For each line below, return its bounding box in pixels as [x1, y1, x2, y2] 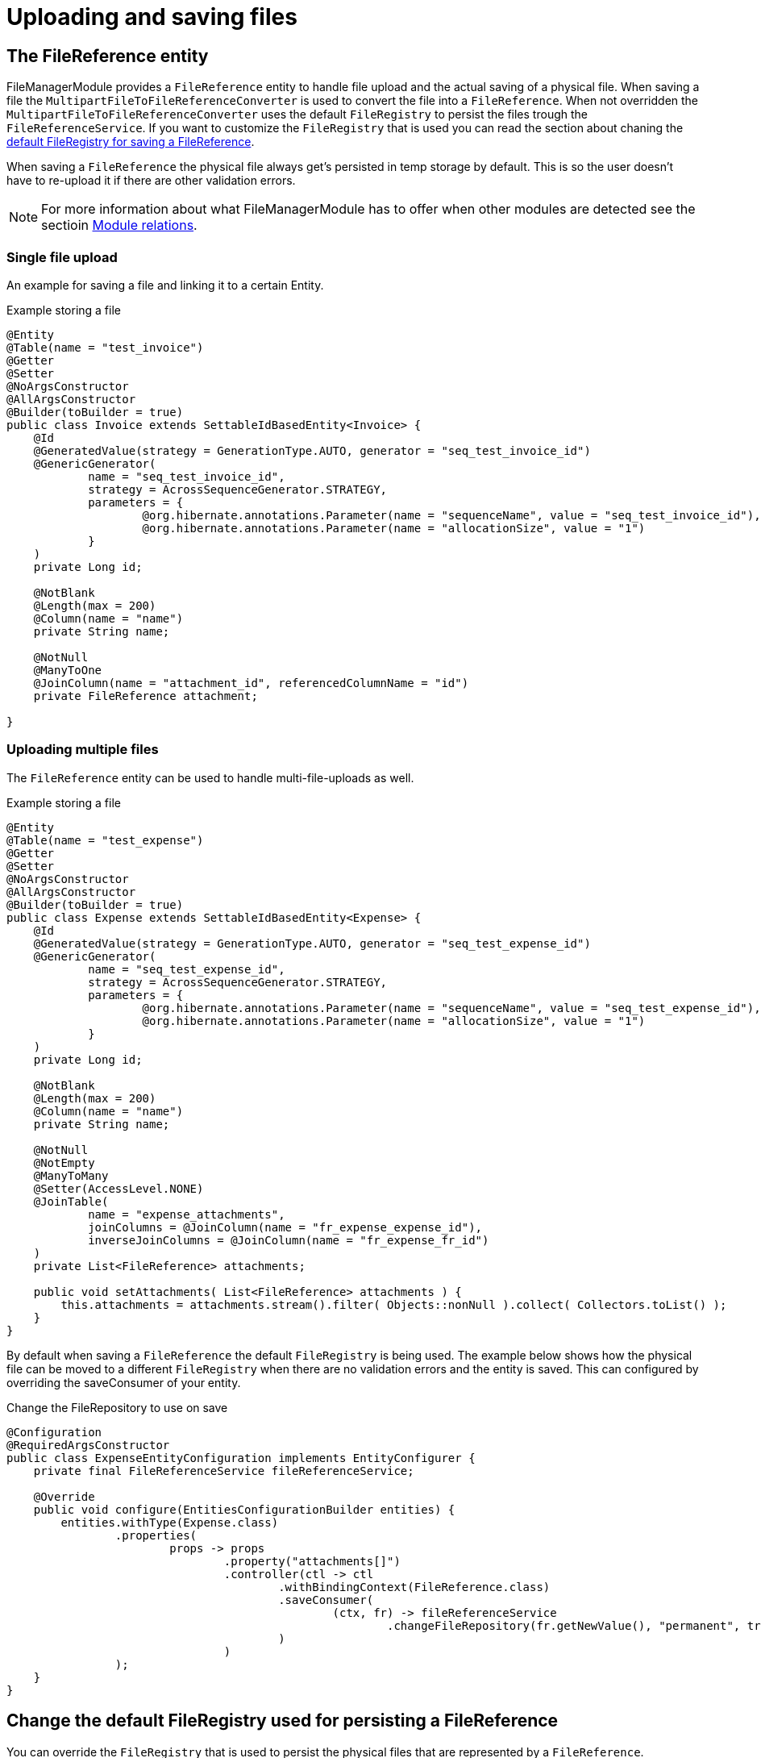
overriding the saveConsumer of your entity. [6, 1375, 241, 1389]
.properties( [114, 1528, 198, 1542]
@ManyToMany [33, 1169, 109, 1182]
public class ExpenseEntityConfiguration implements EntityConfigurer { [6, 1451, 476, 1464]
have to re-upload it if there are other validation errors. [6, 173, 296, 188]
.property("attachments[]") [223, 1554, 401, 1568]
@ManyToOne [33, 663, 102, 677]
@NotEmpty [33, 1156, 95, 1169]
